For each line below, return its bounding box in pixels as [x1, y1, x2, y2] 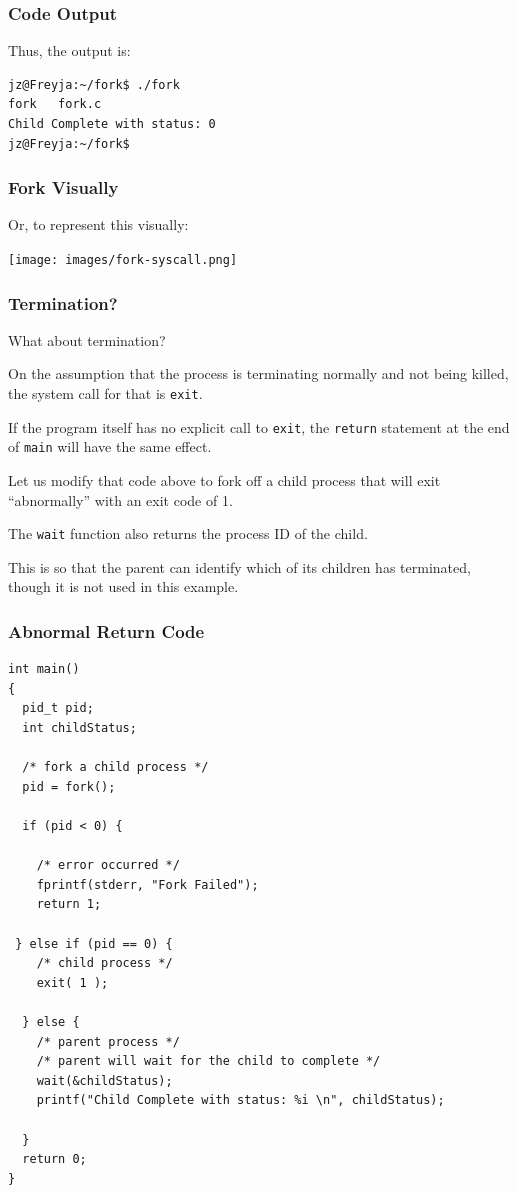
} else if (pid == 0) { [15, 936, 173, 951]
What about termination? [8, 329, 166, 350]
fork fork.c [8, 97, 102, 112]
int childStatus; [22, 721, 137, 736]
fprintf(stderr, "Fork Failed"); [36, 877, 259, 892]
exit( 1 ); [36, 975, 109, 990]
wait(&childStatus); [36, 1073, 173, 1088]
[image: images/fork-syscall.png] [8, 253, 238, 267]
